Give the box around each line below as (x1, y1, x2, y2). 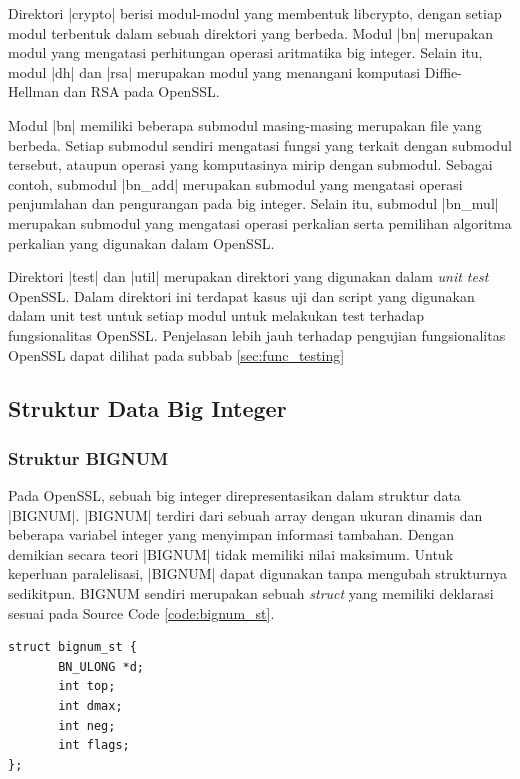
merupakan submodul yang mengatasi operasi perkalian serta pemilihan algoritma (8, 212, 512, 233)
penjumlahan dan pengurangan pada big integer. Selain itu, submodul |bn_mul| (8, 193, 499, 214)
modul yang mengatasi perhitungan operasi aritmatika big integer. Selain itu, (8, 42, 483, 63)
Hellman (8, 81, 59, 102)
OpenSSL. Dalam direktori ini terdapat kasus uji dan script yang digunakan (8, 285, 475, 306)
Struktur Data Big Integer (8, 393, 287, 424)
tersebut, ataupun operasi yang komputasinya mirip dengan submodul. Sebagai (8, 154, 493, 175)
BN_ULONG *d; (58, 659, 145, 674)
